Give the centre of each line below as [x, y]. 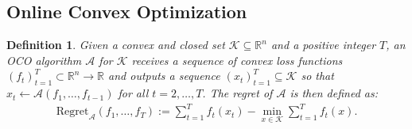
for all [133, 93]
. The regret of [237, 93]
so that [317, 76]
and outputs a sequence [164, 76]
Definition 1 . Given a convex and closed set [116, 45]
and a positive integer [323, 45]
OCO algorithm [44, 60]
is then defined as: [334, 93]
